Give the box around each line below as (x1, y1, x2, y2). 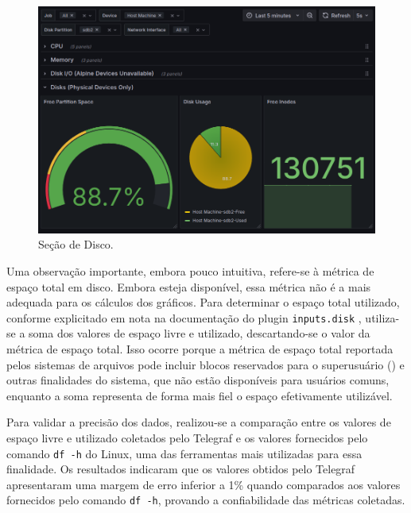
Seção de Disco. (38, 236, 114, 253)
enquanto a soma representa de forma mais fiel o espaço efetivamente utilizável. (6, 387, 393, 403)
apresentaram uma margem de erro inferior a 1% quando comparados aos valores (6, 476, 401, 492)
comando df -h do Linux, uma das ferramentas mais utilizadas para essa (6, 445, 363, 461)
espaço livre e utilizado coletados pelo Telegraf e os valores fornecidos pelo (6, 430, 368, 445)
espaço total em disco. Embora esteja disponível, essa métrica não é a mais (6, 278, 371, 295)
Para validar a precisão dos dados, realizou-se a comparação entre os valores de (6, 414, 391, 430)
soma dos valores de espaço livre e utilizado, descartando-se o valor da (29, 325, 370, 341)
